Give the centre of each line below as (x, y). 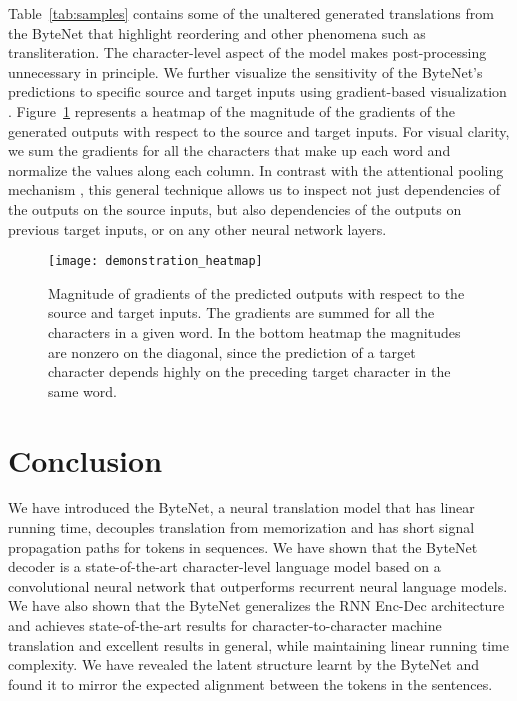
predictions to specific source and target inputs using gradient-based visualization (257, 91)
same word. (82, 390)
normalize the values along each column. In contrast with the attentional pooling (256, 169)
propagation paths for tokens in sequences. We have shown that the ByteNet (243, 546)
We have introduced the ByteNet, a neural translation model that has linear (241, 507)
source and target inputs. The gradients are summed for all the (241, 312)
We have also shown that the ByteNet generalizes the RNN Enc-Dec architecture (256, 605)
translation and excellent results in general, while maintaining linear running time (258, 644)
